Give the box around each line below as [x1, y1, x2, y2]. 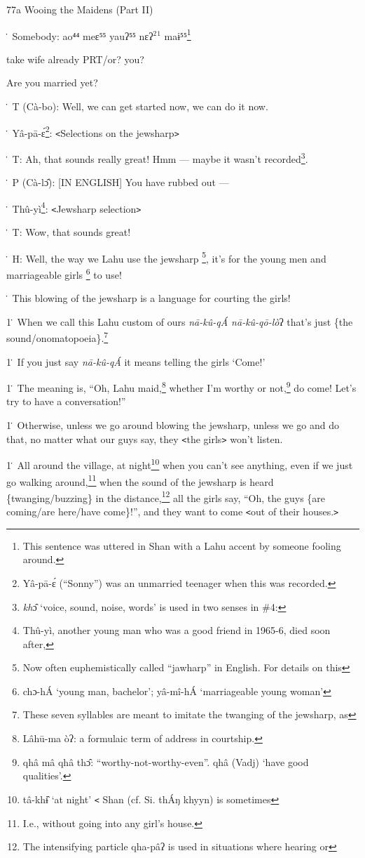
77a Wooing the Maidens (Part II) [6, 2, 153, 16]
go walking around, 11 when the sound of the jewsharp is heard [6, 472, 274, 489]
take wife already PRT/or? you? [6, 51, 144, 66]
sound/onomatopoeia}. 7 [6, 329, 109, 345]
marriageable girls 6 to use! [6, 265, 122, 282]
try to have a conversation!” [6, 394, 126, 409]
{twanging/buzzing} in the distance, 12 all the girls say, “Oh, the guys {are [6, 488, 326, 505]
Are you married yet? [6, 75, 98, 90]
